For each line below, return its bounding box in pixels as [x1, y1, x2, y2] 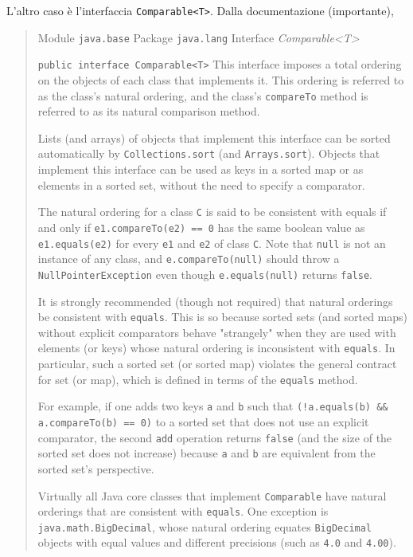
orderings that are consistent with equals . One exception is [37, 503, 329, 520]
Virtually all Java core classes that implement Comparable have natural [37, 487, 387, 504]
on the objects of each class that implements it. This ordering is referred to [37, 71, 404, 88]
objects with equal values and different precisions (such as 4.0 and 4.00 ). [37, 534, 396, 551]
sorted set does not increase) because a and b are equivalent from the [37, 445, 376, 461]
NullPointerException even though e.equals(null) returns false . [37, 265, 372, 282]
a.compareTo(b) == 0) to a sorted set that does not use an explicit [37, 413, 369, 430]
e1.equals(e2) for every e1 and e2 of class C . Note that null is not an [37, 234, 386, 251]
